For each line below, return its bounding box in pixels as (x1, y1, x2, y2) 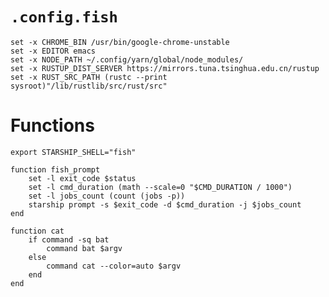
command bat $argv (46, 243, 123, 253)
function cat (10, 226, 65, 236)
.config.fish (10, 8, 118, 27)
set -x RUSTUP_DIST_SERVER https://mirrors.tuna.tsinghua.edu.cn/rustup (10, 63, 320, 73)
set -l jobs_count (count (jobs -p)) (28, 191, 186, 201)
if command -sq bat (28, 234, 110, 245)
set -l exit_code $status (28, 173, 137, 183)
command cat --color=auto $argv (46, 261, 182, 271)
